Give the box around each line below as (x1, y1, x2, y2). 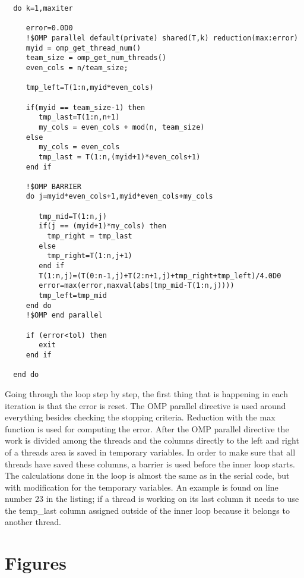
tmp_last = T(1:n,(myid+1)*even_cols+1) (39, 152, 201, 161)
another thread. (5, 516, 61, 528)
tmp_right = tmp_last (47, 232, 132, 241)
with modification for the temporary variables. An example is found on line (5, 480, 278, 493)
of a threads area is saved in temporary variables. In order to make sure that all (5, 445, 296, 458)
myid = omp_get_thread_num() (26, 43, 141, 52)
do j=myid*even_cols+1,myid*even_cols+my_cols (26, 192, 213, 201)
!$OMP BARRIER (26, 182, 81, 191)
